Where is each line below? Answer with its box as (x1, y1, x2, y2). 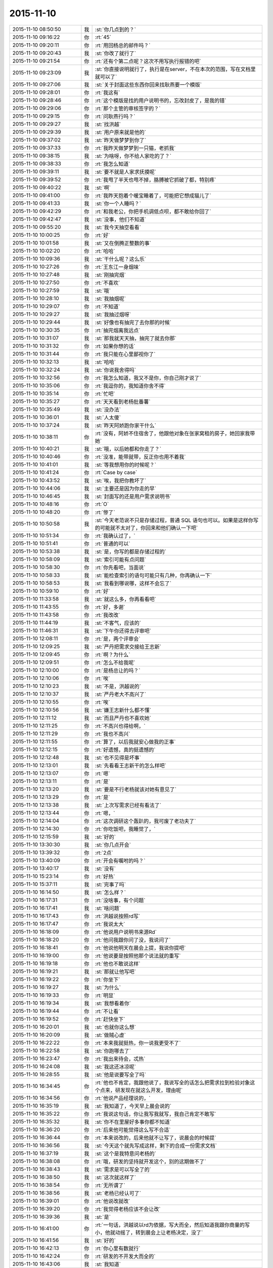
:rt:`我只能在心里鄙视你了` (95, 350, 156, 358)
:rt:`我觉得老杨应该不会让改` (95, 1205, 161, 1212)
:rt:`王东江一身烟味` (95, 263, 141, 270)
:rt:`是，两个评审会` (95, 635, 141, 642)
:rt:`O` (95, 500, 109, 507)
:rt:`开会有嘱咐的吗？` (95, 857, 146, 864)
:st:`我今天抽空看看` (95, 224, 142, 231)
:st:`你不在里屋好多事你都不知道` (95, 1118, 172, 1125)
